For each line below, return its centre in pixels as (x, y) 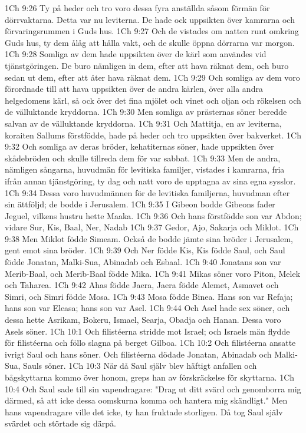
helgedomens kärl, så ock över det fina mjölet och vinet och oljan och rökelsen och (153, 100)
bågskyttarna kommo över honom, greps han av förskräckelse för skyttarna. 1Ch (150, 377)
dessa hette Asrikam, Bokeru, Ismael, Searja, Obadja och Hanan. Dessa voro (143, 320)
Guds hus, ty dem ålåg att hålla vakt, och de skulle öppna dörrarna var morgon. (150, 42)
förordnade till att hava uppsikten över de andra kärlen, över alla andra (134, 89)
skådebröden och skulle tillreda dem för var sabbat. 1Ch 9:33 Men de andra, (143, 158)
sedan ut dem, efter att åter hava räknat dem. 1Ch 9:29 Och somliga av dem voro (152, 77)
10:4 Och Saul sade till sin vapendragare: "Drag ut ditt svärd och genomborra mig (153, 389)
